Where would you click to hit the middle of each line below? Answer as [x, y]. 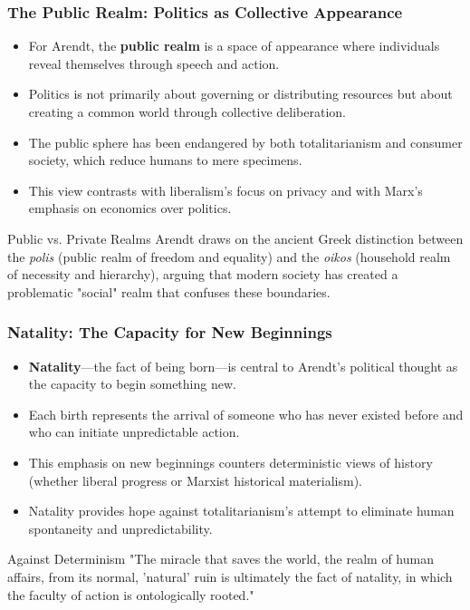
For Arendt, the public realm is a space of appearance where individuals [234, 46]
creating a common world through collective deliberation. [187, 111]
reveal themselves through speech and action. [154, 63]
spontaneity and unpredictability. [120, 528]
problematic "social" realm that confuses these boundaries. [169, 291]
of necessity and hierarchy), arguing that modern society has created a [203, 274]
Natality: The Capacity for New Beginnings [170, 332]
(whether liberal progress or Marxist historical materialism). [196, 480]
